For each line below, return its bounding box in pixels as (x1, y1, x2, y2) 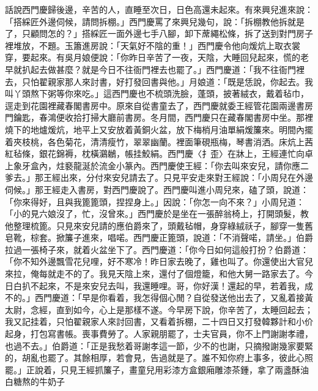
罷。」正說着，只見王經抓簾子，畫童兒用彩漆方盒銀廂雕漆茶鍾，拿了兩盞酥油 (5, 363, 309, 376)
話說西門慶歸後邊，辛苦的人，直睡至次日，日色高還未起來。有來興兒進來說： (5, 3, 313, 15)
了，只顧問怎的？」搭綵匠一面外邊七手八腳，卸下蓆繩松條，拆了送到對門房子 (5, 27, 313, 40)
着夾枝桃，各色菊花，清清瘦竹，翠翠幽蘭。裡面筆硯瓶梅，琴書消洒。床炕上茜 (5, 135, 313, 148)
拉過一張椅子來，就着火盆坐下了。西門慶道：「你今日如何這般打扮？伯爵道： (5, 243, 309, 256)
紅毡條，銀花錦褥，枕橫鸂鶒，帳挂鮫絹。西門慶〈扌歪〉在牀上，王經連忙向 (5, 147, 305, 160)
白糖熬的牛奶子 (5, 375, 65, 388)
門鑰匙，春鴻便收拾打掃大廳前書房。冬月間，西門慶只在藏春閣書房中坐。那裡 (5, 111, 313, 124)
